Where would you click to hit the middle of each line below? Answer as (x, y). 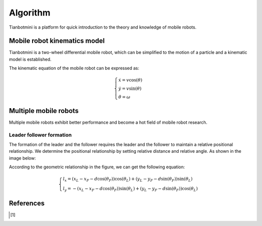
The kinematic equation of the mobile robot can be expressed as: (74, 68)
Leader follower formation (41, 135)
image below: (22, 158)
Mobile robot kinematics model (57, 41)
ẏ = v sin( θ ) (130, 89)
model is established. (30, 59)
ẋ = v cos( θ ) (130, 80)
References (27, 203)
